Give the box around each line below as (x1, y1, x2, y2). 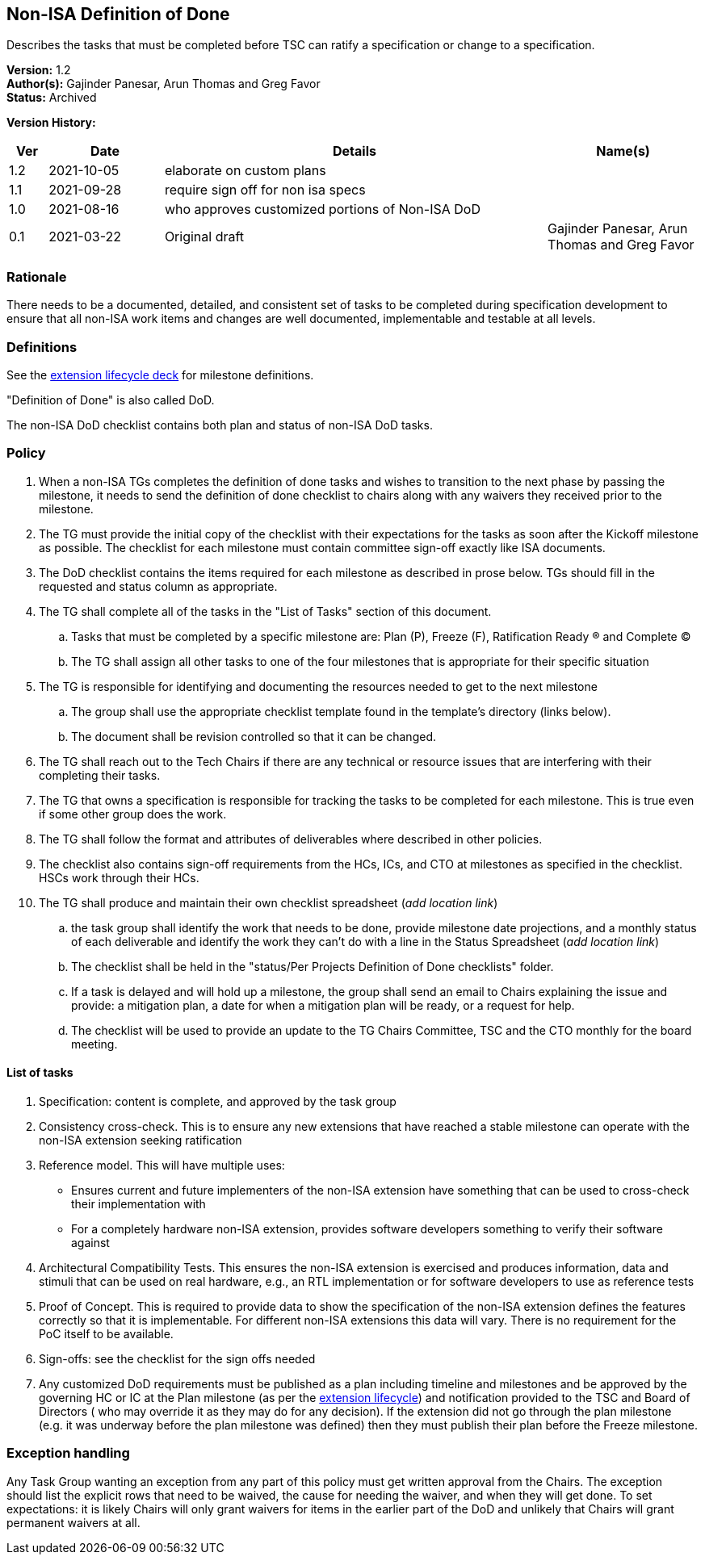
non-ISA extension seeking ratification (39, 1132, 242, 1147)
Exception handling (6, 1445, 130, 1462)
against (71, 1235, 110, 1249)
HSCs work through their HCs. (39, 870, 199, 885)
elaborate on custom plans (164, 162, 326, 179)
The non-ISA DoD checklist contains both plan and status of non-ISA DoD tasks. (6, 417, 433, 432)
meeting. (71, 1036, 118, 1051)
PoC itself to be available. (39, 1326, 174, 1341)
